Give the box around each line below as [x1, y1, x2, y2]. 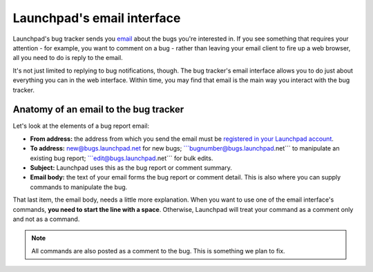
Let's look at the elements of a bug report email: [12, 122, 150, 130]
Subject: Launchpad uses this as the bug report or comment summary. [30, 163, 233, 172]
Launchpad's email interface [12, 10, 181, 26]
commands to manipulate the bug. [30, 183, 128, 191]
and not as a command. [12, 215, 80, 223]
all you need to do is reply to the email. [12, 54, 124, 62]
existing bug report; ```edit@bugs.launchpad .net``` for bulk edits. [30, 154, 213, 162]
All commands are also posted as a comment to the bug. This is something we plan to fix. [31, 246, 286, 255]
